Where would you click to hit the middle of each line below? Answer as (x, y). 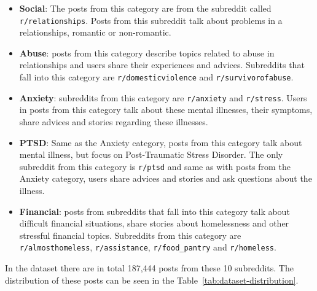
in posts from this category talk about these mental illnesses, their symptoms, (166, 110)
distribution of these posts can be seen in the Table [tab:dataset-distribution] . (152, 280)
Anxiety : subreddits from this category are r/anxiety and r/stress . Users (163, 97)
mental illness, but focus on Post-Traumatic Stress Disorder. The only (151, 154)
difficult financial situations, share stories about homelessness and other (154, 223)
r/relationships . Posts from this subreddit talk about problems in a (151, 20)
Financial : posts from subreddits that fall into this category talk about (155, 211)
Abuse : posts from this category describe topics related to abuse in (147, 52)
